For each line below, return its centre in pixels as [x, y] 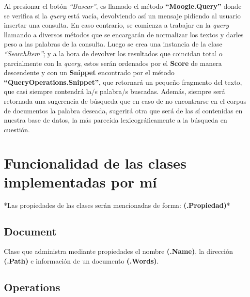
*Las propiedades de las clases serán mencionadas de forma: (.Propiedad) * [117, 205]
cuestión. [17, 129]
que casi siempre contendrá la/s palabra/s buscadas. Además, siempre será [115, 91]
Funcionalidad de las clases [95, 163]
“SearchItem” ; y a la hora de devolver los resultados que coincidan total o [113, 53]
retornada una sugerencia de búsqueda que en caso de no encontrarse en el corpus [125, 101]
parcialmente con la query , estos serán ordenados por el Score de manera [113, 63]
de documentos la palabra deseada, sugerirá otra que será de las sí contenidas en [123, 110]
